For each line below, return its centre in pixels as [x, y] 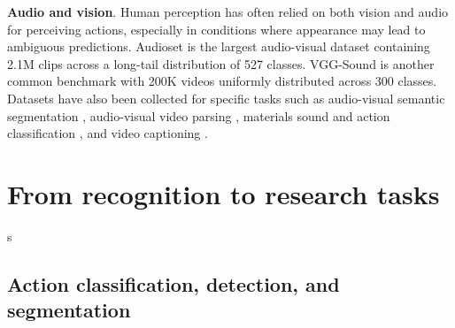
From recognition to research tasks [224, 193]
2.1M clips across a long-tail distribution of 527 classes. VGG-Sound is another [221, 63]
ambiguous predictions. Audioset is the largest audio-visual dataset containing [219, 46]
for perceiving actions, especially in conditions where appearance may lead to [216, 29]
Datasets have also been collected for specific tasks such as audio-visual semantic [226, 98]
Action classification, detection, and [174, 283]
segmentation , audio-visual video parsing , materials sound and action [199, 115]
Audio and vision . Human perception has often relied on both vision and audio [228, 11]
